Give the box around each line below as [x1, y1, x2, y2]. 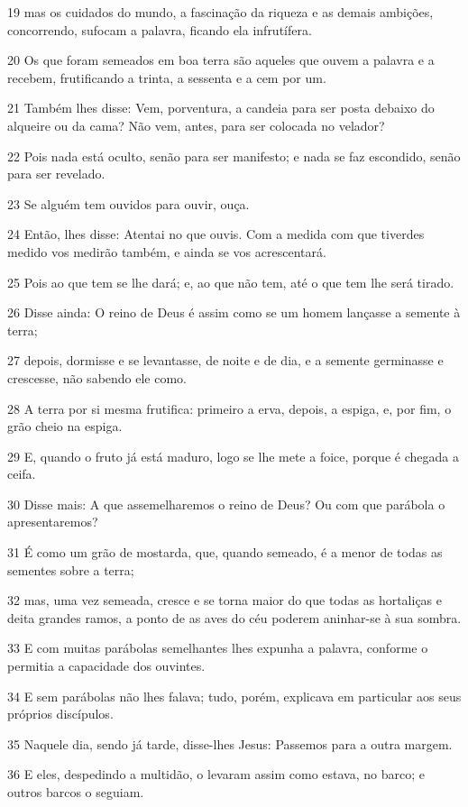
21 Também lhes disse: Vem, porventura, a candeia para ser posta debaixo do [7, 98, 435, 117]
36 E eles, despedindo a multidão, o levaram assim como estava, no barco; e [7, 765, 425, 784]
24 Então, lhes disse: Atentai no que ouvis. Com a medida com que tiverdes [7, 225, 425, 243]
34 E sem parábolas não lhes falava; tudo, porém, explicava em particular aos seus [7, 686, 462, 705]
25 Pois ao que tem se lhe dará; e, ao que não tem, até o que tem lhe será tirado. [7, 272, 454, 291]
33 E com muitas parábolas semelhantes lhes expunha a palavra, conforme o [7, 638, 428, 657]
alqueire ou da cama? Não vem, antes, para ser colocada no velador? [7, 115, 385, 134]
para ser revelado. [7, 164, 106, 183]
